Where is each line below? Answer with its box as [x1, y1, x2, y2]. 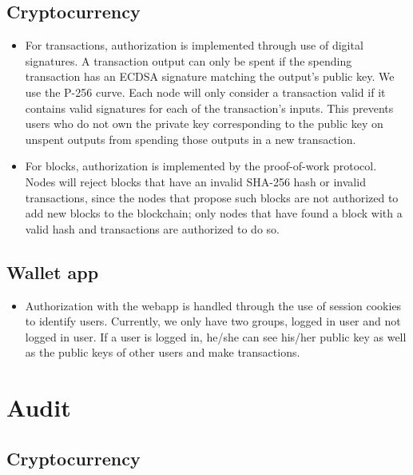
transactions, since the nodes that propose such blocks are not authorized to [25, 189, 399, 206]
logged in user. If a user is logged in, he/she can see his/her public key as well [25, 328, 407, 345]
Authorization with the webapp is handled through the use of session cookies [25, 297, 402, 313]
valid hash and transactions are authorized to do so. [25, 220, 280, 237]
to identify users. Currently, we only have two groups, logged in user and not [25, 313, 401, 329]
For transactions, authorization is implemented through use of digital [25, 37, 363, 54]
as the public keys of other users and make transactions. [25, 344, 300, 361]
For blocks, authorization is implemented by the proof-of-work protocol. [25, 158, 377, 174]
